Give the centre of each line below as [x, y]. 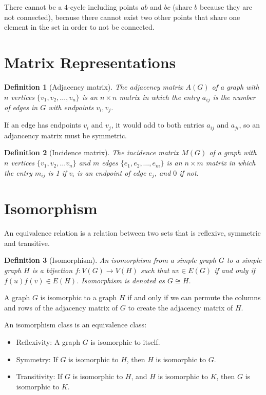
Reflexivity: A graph [48, 341]
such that [155, 270]
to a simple [244, 260]
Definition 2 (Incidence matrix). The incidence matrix [92, 152]
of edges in [21, 107]
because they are [226, 7]
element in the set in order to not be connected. [79, 27]
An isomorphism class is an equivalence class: [75, 325]
